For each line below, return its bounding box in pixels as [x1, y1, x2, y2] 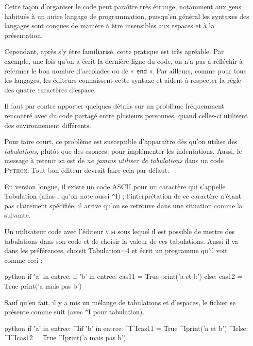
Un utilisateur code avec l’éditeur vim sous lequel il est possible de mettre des [4, 226, 235, 236]
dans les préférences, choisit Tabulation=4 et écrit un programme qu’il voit [4, 245, 228, 255]
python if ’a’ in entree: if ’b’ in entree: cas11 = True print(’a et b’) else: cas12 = [4, 271, 243, 281]
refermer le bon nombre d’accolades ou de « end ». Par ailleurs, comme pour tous [4, 65, 247, 75]
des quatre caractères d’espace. [4, 84, 96, 94]
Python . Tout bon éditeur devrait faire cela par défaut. [4, 164, 169, 175]
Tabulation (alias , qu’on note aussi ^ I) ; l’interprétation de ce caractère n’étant [4, 191, 241, 201]
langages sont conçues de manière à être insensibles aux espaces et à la [4, 20, 215, 31]
